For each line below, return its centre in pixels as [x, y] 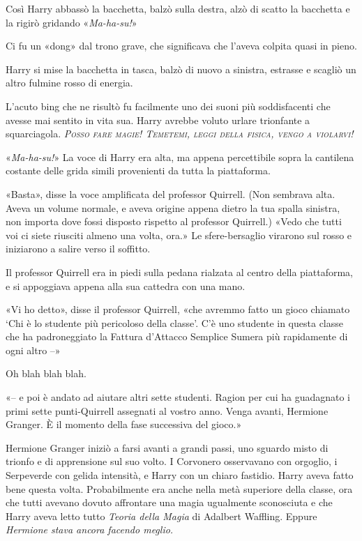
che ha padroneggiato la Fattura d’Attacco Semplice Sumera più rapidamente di [177, 336]
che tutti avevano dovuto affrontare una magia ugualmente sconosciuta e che [169, 502]
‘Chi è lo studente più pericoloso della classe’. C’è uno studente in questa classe [174, 322]
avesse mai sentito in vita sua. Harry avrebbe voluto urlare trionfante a [158, 120]
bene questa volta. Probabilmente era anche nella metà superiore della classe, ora [179, 488]
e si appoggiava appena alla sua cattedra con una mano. [126, 285]
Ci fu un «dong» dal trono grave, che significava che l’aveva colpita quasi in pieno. [181, 46]
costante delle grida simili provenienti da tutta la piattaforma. [138, 170]
